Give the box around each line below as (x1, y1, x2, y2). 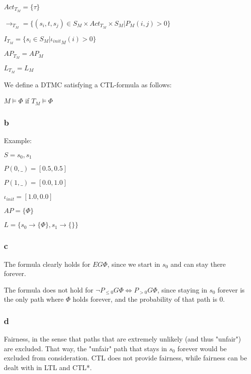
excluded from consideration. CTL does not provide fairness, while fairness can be (4, 353, 247, 363)
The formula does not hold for (4, 284, 94, 294)
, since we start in (107, 259, 160, 269)
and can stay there (170, 259, 226, 269)
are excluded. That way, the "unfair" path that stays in (4, 343, 167, 353)
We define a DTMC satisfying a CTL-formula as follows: (4, 79, 172, 89)
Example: (4, 135, 32, 146)
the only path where (4, 294, 64, 304)
